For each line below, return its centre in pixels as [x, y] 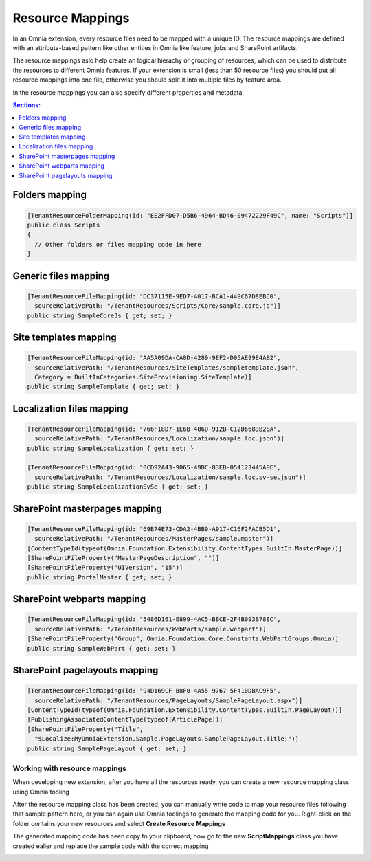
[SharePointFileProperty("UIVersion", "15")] [105, 568]
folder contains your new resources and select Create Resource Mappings [119, 823]
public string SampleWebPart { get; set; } [102, 648]
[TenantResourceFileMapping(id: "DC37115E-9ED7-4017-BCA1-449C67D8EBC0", [154, 296]
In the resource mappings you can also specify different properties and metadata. [128, 92]
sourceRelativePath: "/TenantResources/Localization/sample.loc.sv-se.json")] [170, 477]
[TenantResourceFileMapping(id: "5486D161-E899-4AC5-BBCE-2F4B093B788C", [154, 619]
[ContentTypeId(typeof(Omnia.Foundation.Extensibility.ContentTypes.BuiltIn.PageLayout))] [185, 710]
